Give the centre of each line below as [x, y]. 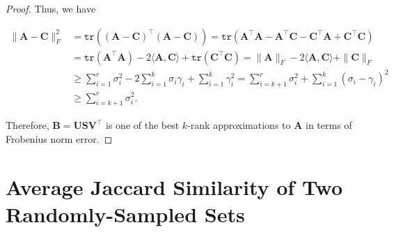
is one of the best [143, 125]
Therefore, [27, 125]
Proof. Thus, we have [51, 8]
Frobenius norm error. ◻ [59, 138]
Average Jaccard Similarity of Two [174, 186]
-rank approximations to [239, 125]
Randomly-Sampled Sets [125, 214]
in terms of [329, 125]
